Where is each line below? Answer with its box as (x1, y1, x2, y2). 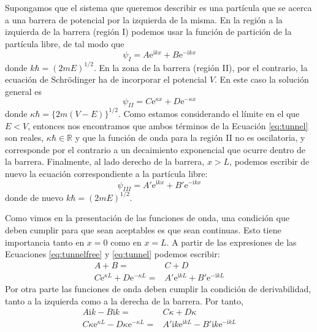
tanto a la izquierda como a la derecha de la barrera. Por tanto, (5, 294, 243, 307)
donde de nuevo (5, 191, 64, 203)
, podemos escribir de (229, 155, 310, 168)
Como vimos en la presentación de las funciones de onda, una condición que (5, 211, 289, 224)
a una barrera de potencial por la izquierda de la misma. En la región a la (5, 13, 283, 26)
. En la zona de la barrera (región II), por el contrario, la (93, 61, 308, 74)
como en (110, 235, 142, 248)
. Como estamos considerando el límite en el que (118, 107, 300, 119)
